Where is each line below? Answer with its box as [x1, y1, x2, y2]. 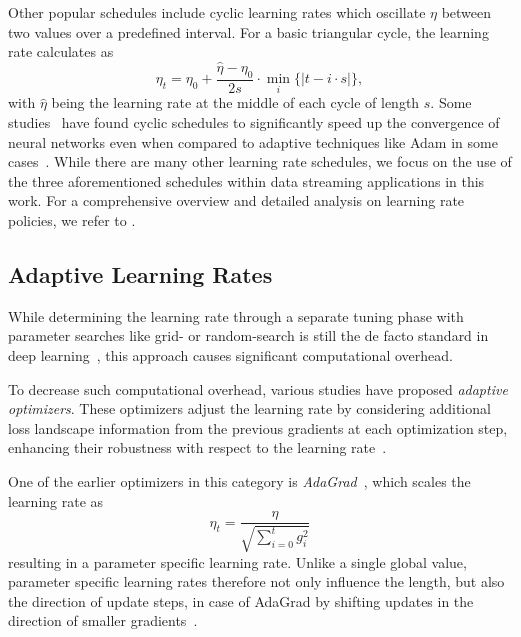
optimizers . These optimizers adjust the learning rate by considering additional [8, 398, 491, 419]
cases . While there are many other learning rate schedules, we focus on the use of [8, 151, 512, 172]
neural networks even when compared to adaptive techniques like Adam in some [8, 131, 498, 152]
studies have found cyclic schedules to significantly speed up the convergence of [8, 112, 500, 133]
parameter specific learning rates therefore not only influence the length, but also [8, 571, 505, 592]
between [441, 2, 492, 22]
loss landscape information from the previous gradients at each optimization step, [8, 417, 508, 438]
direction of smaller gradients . [8, 610, 198, 631]
